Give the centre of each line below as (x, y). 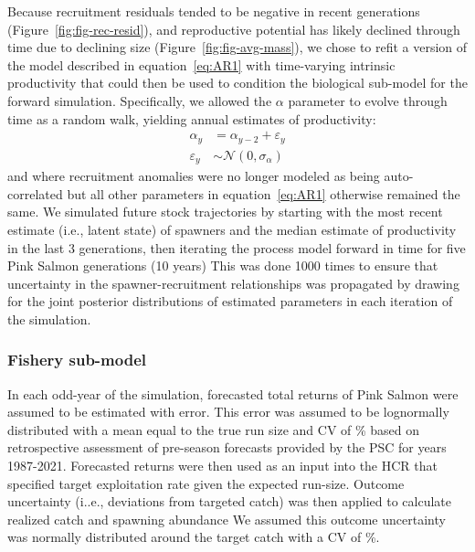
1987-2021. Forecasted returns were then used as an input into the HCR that (223, 466)
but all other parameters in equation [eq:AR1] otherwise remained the (264, 193)
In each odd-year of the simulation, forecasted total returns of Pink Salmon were (233, 393)
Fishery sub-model (77, 360)
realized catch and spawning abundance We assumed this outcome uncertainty (227, 519)
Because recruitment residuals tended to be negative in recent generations (214, 11)
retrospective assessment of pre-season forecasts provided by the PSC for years (227, 447)
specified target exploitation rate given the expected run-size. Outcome (206, 483)
